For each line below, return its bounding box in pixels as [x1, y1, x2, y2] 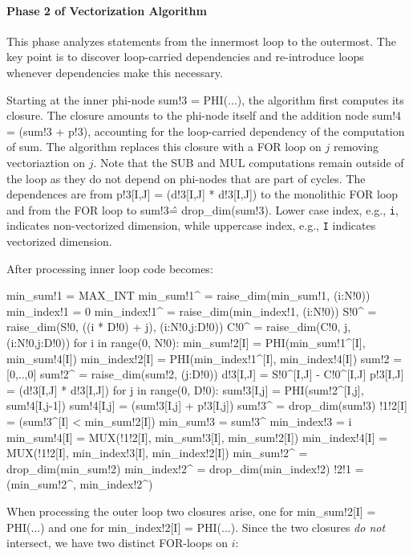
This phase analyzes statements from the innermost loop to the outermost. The [6, 32, 396, 49]
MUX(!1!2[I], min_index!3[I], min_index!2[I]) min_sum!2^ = [6, 444, 308, 461]
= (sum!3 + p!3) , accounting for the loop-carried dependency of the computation [6, 122, 405, 139]
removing [333, 138, 379, 155]
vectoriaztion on [6, 153, 86, 170]
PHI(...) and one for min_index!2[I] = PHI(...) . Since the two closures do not [6, 518, 386, 535]
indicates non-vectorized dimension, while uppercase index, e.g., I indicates [6, 217, 376, 234]
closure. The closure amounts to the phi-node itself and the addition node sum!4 [6, 107, 402, 124]
